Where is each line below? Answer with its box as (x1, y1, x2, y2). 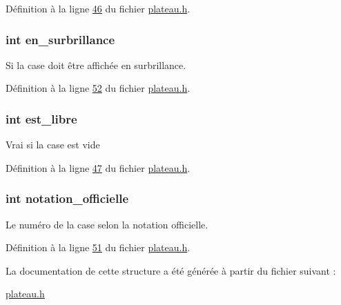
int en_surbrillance (6, 30, 115, 48)
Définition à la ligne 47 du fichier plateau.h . (6, 160, 191, 175)
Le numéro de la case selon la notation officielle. (6, 217, 208, 231)
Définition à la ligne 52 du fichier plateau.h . (6, 81, 191, 95)
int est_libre (6, 110, 77, 127)
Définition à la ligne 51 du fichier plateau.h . (6, 240, 191, 255)
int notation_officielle (6, 190, 128, 207)
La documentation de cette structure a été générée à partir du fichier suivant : (6, 263, 336, 277)
